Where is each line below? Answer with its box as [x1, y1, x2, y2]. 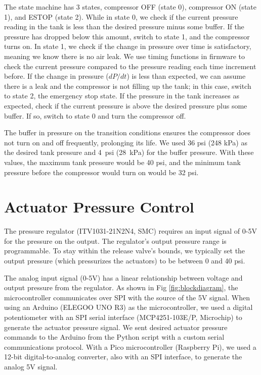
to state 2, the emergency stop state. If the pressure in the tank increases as [4, 90, 240, 101]
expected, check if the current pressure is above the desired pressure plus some [4, 100, 247, 111]
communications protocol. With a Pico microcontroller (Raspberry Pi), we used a [4, 341, 256, 352]
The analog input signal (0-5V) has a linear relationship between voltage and [4, 272, 243, 283]
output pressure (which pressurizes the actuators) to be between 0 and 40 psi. [4, 255, 245, 265]
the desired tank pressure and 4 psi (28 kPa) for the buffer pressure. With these [4, 147, 254, 157]
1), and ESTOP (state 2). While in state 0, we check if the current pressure [4, 11, 238, 22]
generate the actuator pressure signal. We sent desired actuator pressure [4, 322, 228, 332]
